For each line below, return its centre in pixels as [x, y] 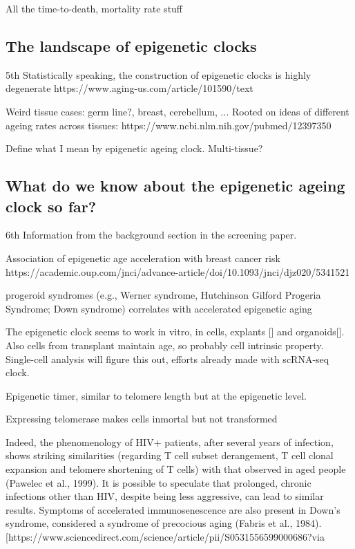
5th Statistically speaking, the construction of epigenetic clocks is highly [159, 74]
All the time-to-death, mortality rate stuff [94, 8]
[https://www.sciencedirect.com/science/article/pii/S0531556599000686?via [165, 537]
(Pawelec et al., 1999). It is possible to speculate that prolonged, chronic [159, 482]
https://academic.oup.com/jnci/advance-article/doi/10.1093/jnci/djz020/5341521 [178, 271]
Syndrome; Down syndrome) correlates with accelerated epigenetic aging [159, 308]
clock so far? [51, 206]
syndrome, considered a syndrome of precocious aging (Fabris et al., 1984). [164, 523]
